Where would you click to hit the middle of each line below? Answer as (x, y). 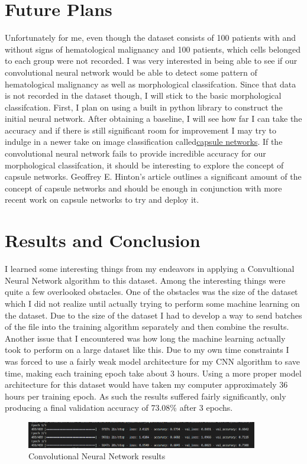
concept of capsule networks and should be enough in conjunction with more (143, 188)
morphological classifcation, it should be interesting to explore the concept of (144, 165)
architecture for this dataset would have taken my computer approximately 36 (146, 384)
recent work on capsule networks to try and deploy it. (102, 199)
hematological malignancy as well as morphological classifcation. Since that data (151, 84)
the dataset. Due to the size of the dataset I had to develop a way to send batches (153, 315)
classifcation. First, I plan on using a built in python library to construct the (144, 107)
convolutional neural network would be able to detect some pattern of (131, 72)
